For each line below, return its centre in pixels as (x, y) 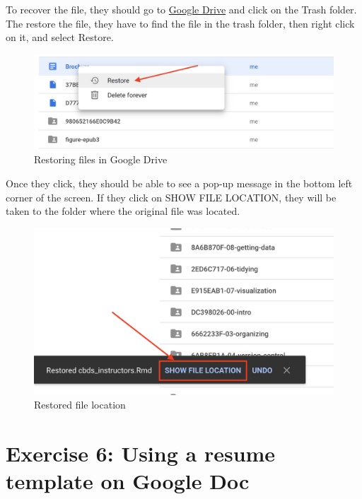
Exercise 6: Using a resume (141, 453)
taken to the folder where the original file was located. (123, 211)
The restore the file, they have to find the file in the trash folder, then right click (180, 23)
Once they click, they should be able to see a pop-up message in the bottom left (179, 183)
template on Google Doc (128, 481)
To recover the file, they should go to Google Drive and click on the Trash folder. (181, 9)
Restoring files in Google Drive (101, 159)
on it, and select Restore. (60, 37)
